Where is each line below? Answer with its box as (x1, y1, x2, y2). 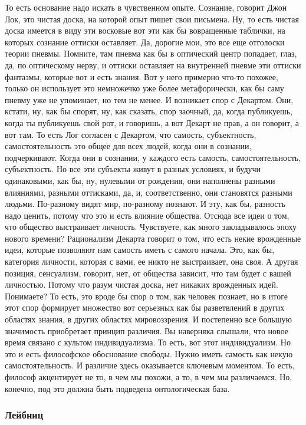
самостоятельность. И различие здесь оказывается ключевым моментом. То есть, (5, 359, 295, 371)
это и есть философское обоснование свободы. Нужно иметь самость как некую (5, 347, 293, 360)
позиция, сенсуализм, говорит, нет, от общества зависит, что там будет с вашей (5, 266, 291, 279)
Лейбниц (5, 407, 44, 422)
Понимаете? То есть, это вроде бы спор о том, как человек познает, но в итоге (5, 289, 288, 302)
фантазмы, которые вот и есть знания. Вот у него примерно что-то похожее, (5, 70, 278, 83)
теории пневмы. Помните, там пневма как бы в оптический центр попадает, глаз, (5, 47, 297, 60)
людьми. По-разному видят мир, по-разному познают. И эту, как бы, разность (5, 197, 286, 210)
